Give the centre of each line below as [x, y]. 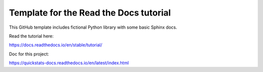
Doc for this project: [29, 54]
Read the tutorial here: [31, 36]
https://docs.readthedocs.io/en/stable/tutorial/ [56, 45]
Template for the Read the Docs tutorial [90, 13]
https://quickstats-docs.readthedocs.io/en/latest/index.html [69, 63]
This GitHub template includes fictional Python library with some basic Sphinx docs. [93, 27]
